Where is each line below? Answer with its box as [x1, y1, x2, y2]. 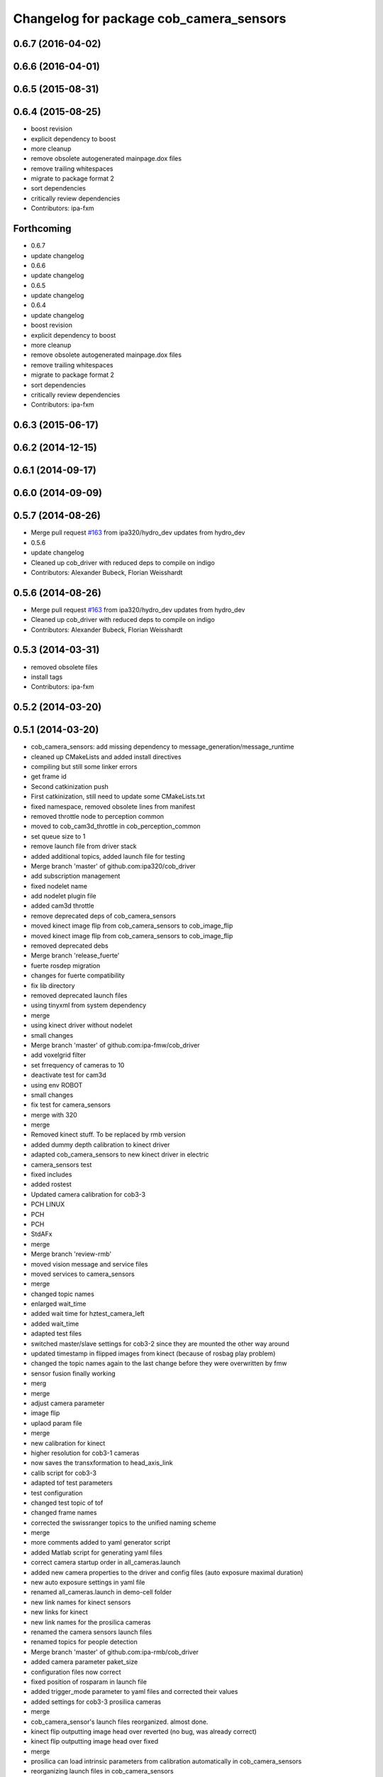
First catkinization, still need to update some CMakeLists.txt [30, 793, 206, 801]
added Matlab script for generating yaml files [30, 1548, 163, 1557]
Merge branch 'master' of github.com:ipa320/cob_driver [30, 861, 196, 870]
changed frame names [30, 1508, 97, 1517]
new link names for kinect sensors [30, 1598, 131, 1606]
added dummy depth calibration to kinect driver [30, 1140, 170, 1149]
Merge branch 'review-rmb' [30, 1250, 112, 1258]
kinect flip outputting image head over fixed [30, 1737, 159, 1746]
